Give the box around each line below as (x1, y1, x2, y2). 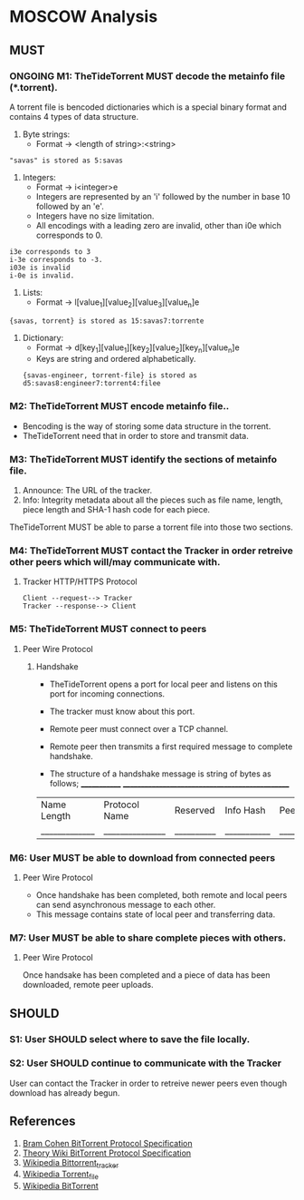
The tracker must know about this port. (49, 706, 195, 717)
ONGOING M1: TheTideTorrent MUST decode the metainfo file (9, 70, 286, 83)
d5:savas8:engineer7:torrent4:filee (22, 379, 161, 388)
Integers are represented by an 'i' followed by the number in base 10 (35, 190, 291, 201)
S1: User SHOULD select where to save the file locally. (9, 1032, 251, 1045)
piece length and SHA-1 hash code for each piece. (22, 504, 211, 515)
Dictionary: (22, 332, 64, 343)
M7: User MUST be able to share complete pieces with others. (9, 932, 287, 944)
